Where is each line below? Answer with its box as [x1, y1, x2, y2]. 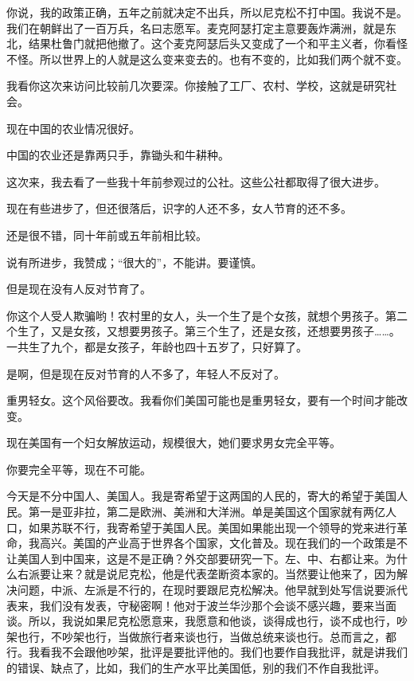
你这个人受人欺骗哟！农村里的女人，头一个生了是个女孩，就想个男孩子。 [6, 307, 385, 323]
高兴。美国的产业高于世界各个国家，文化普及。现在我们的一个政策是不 [39, 534, 408, 551]
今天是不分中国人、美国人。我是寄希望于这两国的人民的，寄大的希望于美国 [6, 487, 396, 504]
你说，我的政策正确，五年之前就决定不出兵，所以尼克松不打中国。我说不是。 [6, 4, 408, 20]
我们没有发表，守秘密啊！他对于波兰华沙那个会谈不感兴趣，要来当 [39, 597, 385, 613]
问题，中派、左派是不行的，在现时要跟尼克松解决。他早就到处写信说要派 [17, 581, 396, 598]
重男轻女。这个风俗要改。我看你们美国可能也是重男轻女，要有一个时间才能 [6, 392, 396, 409]
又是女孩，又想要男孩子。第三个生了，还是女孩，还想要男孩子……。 [50, 323, 400, 339]
